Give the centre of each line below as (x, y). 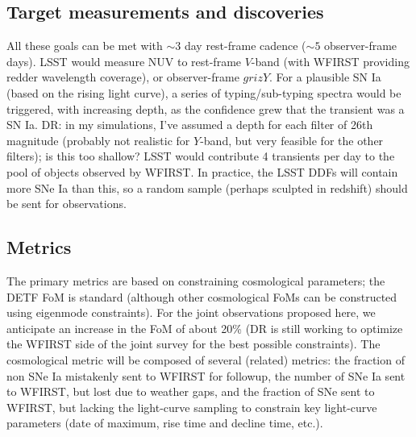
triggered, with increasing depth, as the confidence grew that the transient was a (206, 108)
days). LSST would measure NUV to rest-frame (124, 61)
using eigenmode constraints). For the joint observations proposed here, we (191, 312)
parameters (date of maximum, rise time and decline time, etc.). (165, 423)
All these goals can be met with (85, 46)
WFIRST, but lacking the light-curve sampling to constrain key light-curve (192, 407)
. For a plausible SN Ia (325, 77)
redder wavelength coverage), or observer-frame (123, 77)
